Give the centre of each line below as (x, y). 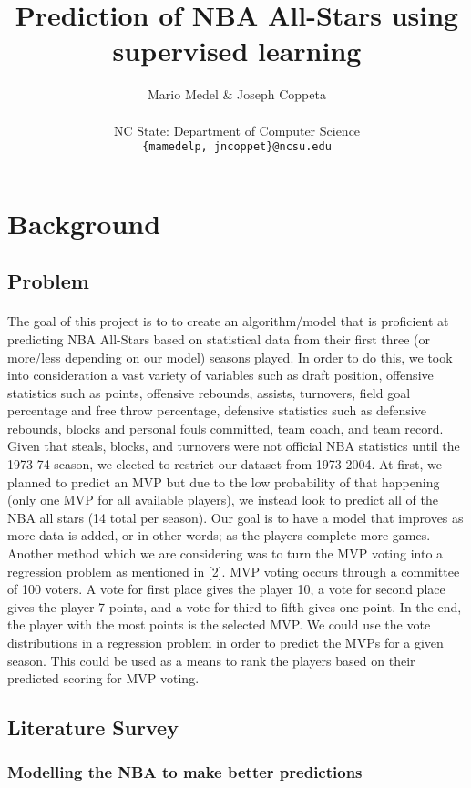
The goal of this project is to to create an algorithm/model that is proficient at (228, 321)
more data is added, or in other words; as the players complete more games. (219, 535)
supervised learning (237, 51)
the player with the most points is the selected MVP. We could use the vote (219, 624)
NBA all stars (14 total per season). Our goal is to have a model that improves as (235, 517)
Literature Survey (93, 727)
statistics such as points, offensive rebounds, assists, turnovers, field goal (209, 392)
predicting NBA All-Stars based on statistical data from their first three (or (219, 338)
